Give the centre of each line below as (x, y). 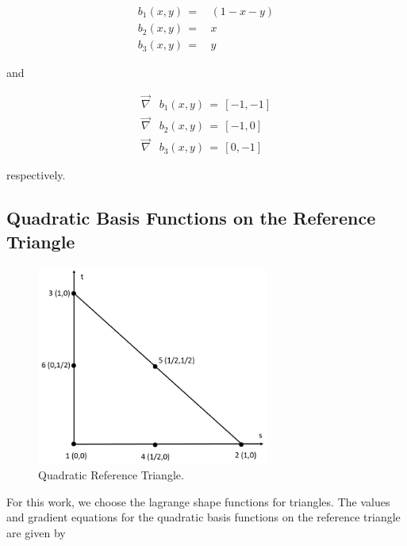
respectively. (36, 175)
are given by (36, 533)
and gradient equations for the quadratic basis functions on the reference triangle (203, 517)
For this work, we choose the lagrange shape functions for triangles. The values (198, 501)
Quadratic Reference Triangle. (111, 475)
